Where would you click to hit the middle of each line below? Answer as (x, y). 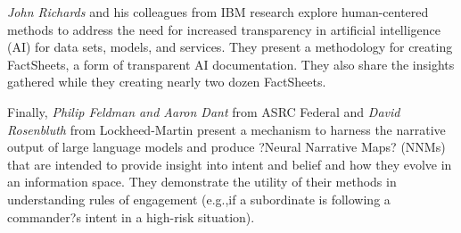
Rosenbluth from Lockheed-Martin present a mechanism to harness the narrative (226, 129)
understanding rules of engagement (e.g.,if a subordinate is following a (199, 199)
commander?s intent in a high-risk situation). (131, 216)
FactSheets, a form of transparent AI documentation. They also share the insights (231, 64)
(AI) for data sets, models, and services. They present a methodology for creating (230, 47)
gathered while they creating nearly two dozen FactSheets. (167, 82)
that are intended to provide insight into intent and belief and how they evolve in (230, 164)
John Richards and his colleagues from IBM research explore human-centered (218, 12)
